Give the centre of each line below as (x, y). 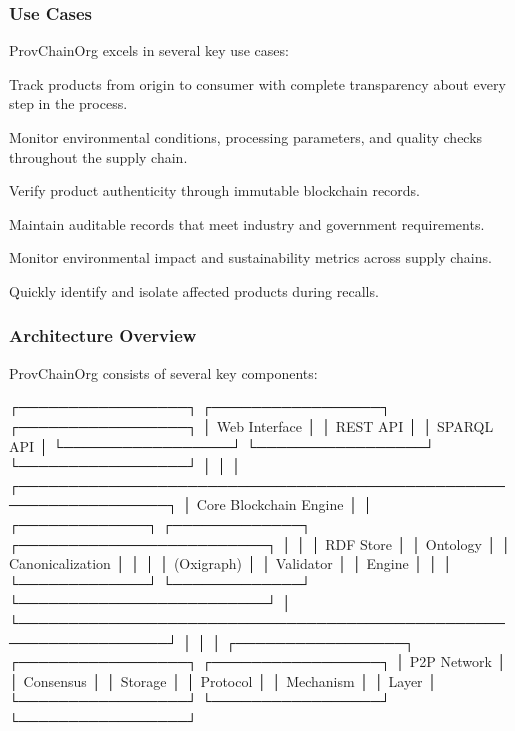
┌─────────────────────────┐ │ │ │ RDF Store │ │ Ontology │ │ (260, 543)
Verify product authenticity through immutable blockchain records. (214, 190)
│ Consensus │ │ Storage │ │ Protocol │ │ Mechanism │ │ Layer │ (223, 680)
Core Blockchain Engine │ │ (284, 504)
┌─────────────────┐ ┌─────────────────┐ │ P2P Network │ (258, 661)
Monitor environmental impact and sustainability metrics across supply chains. (250, 257)
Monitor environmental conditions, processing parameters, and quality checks (246, 137)
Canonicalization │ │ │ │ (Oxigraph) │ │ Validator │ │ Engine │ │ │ (231, 563)
